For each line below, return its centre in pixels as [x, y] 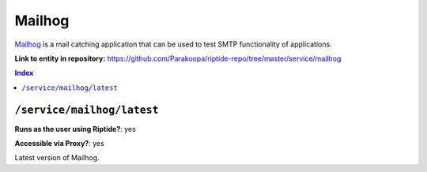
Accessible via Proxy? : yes [59, 144]
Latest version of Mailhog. [57, 158]
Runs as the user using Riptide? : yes [75, 129]
